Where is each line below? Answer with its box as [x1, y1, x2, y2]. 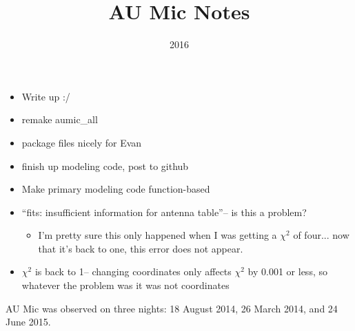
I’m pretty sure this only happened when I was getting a [38, 228, 277, 242]
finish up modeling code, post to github [21, 158, 189, 173]
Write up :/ [21, 89, 70, 103]
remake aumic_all [21, 112, 98, 127]
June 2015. [6, 314, 51, 329]
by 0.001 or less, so [247, 264, 327, 279]
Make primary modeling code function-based [21, 182, 210, 196]
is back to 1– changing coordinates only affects [34, 264, 232, 279]
